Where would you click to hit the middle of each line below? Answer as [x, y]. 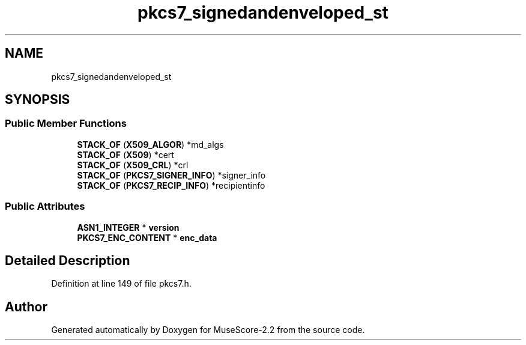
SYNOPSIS [38, 100]
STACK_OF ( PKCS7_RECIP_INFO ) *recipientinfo [171, 185]
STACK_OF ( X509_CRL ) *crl [133, 165]
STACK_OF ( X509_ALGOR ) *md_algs [150, 144]
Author [26, 307]
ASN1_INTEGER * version [128, 227]
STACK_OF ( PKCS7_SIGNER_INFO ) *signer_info [171, 175]
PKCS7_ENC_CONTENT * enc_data [147, 237]
